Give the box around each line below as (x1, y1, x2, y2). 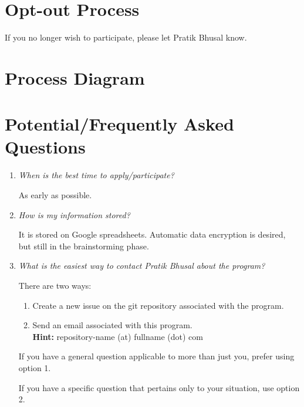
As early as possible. (18, 189, 92, 201)
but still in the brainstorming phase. (18, 239, 149, 252)
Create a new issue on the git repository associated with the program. (32, 299, 284, 311)
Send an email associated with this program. (32, 319, 192, 331)
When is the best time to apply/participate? (18, 169, 174, 181)
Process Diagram (5, 65, 145, 89)
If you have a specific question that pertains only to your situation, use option (18, 381, 300, 393)
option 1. (18, 361, 51, 373)
